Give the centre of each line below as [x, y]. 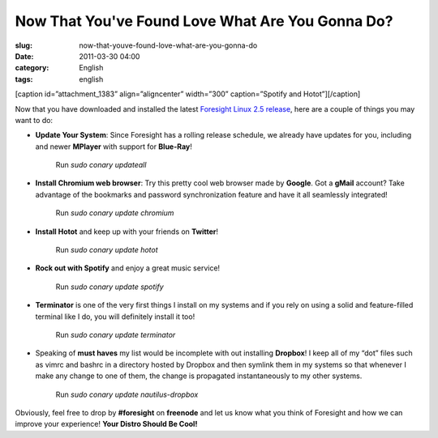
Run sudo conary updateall [101, 165]
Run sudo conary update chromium [115, 213]
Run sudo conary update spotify [109, 287]
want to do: [34, 120]
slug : [24, 45]
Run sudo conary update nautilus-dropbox [127, 394]
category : [32, 68]
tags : [24, 79]
